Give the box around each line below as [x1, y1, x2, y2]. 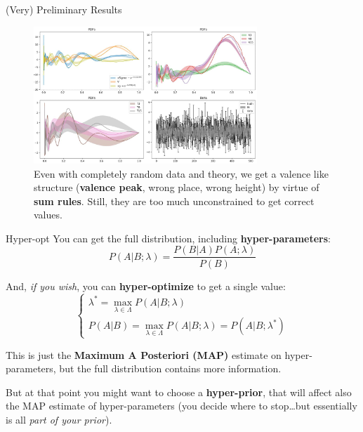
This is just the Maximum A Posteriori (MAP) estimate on [6, 347, 282, 362]
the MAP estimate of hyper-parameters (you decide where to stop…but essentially [6, 398, 357, 413]
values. [34, 207, 62, 222]
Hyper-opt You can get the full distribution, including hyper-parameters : [6, 230, 331, 245]
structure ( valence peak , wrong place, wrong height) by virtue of [34, 180, 319, 195]
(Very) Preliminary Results [6, 2, 122, 16]
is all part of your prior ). [6, 412, 112, 427]
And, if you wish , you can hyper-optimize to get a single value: [6, 278, 286, 293]
